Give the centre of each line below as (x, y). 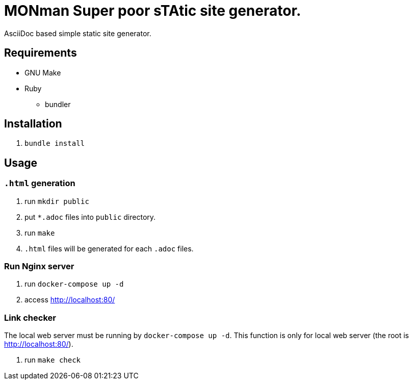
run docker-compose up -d (74, 284)
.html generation (40, 183)
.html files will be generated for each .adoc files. (109, 248)
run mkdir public (57, 201)
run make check (53, 360)
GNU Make (43, 72)
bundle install (55, 144)
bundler (58, 104)
